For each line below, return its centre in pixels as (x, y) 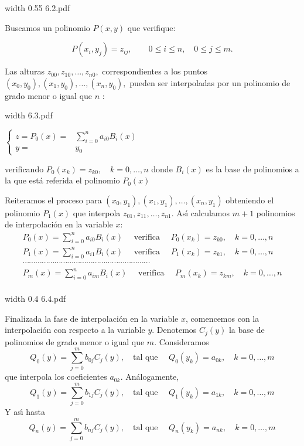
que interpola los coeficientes (56, 377)
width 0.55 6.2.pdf (37, 8)
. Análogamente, (150, 377)
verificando (24, 168)
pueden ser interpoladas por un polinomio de (210, 82)
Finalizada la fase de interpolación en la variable (92, 318)
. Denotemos (174, 330)
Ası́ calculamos (203, 212)
